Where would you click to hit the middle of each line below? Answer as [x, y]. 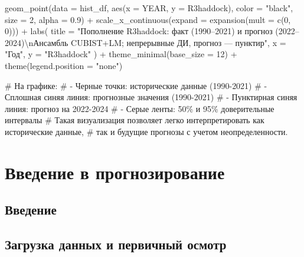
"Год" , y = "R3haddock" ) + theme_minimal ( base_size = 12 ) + [121, 54]
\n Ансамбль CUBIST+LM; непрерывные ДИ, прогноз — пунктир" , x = [155, 42]
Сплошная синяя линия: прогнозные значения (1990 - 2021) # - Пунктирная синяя [151, 97]
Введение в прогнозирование [115, 172]
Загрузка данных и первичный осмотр [116, 244]
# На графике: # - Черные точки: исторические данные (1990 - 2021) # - [136, 85]
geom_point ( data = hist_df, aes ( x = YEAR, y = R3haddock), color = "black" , [149, 8]
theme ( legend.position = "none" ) [64, 65]
